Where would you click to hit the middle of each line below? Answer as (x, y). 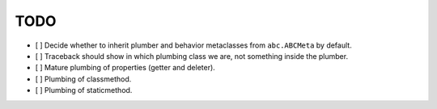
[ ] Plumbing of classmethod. (83, 79)
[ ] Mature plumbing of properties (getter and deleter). (125, 68)
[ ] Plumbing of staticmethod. (84, 90)
